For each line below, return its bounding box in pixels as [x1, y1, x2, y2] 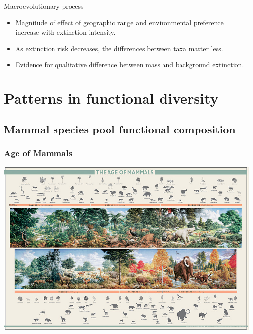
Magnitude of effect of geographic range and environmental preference [15, 17, 224, 27]
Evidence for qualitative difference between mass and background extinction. [15, 59, 244, 70]
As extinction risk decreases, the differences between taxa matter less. [15, 43, 223, 53]
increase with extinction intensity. [15, 27, 116, 37]
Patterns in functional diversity [4, 88, 218, 108]
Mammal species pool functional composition [4, 121, 235, 136]
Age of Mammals [4, 147, 72, 159]
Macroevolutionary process [4, 1, 84, 11]
